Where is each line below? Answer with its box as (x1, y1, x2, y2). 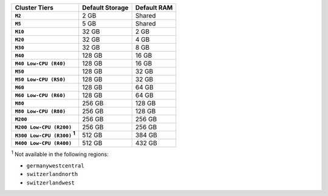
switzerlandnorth (26, 171, 78, 178)
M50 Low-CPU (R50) (15, 76, 66, 83)
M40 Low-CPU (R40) (15, 60, 66, 67)
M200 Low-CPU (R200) (15, 124, 72, 130)
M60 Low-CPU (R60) (15, 92, 66, 98)
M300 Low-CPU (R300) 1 (15, 130, 76, 139)
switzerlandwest (26, 179, 75, 186)
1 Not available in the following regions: (11, 149, 109, 158)
